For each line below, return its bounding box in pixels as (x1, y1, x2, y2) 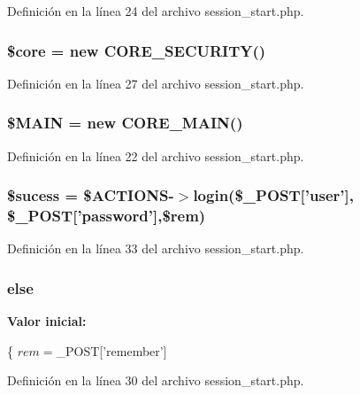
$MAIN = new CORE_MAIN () (7, 112, 243, 134)
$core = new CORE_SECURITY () (7, 39, 266, 61)
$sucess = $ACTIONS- (7, 184, 174, 206)
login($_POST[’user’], (193, 184, 354, 206)
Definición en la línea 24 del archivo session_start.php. (7, 2, 304, 19)
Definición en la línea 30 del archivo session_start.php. (7, 371, 304, 390)
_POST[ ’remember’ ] (56, 341, 167, 360)
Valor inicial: (7, 312, 87, 330)
